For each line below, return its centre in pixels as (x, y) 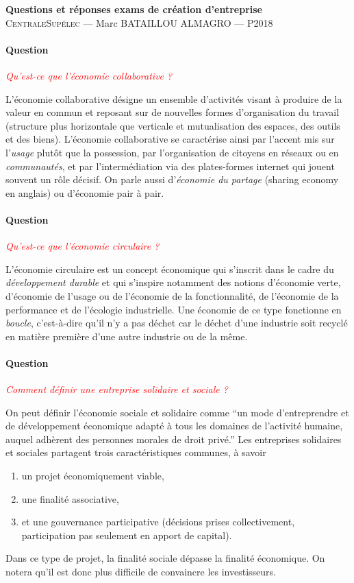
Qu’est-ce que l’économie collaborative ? (89, 75)
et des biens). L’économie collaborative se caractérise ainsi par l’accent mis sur (170, 139)
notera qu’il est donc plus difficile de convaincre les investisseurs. (141, 572)
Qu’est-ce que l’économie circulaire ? (83, 246)
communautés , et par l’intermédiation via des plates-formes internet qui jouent (170, 166)
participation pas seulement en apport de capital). (127, 535)
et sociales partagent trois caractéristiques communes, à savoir (136, 452)
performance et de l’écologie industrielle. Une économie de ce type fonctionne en (174, 309)
